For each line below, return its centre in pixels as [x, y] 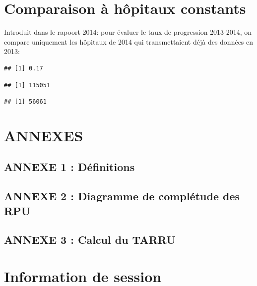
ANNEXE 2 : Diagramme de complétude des [122, 196]
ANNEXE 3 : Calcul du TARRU [90, 240]
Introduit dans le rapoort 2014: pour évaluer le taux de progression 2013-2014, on [128, 32]
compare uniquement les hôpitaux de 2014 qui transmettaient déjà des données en [129, 41]
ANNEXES [44, 135]
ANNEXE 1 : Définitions [69, 167]
